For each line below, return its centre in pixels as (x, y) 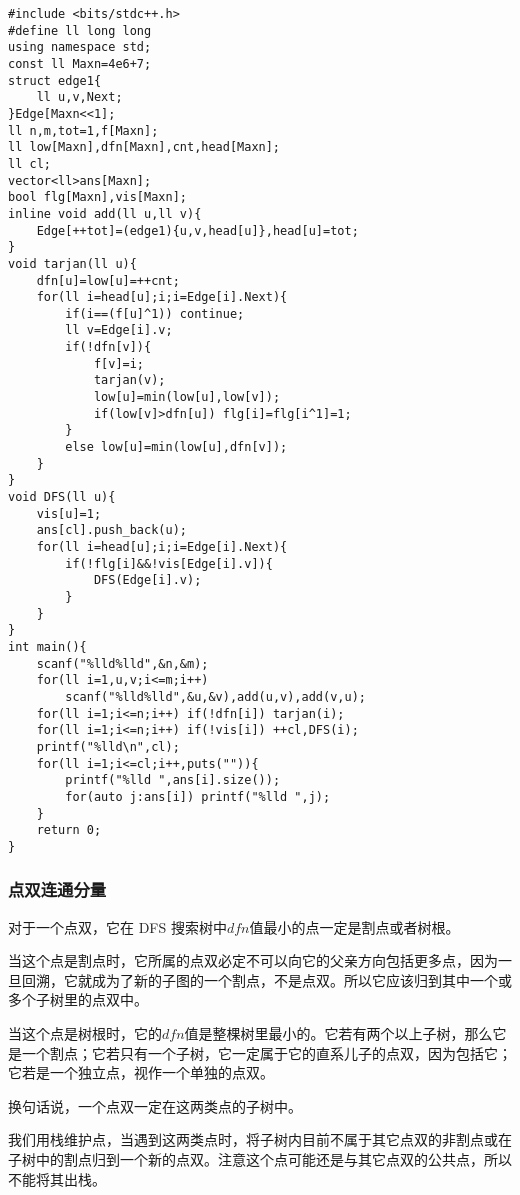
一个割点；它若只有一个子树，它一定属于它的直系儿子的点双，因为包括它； (266, 1052)
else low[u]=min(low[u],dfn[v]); (176, 447)
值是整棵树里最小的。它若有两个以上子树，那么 (338, 1033)
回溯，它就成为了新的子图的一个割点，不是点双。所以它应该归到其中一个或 (266, 979)
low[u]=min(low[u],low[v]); (187, 397)
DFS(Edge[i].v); (147, 580)
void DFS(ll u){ (62, 497)
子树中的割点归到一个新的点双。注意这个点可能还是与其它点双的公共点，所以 (260, 1159)
